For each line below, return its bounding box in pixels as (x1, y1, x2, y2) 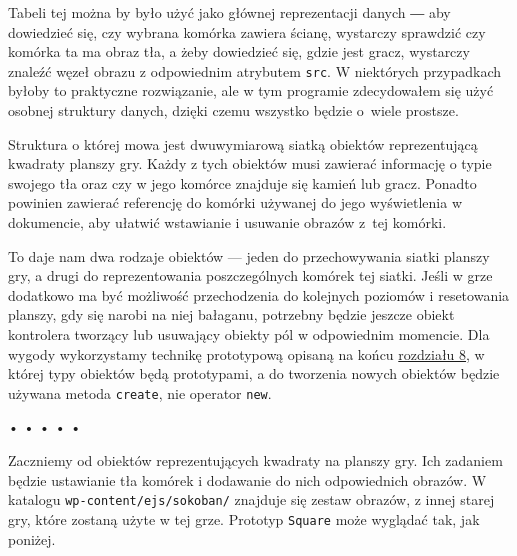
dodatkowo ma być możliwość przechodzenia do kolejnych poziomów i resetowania (8, 284, 510, 305)
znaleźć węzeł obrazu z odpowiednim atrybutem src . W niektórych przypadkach (8, 60, 502, 81)
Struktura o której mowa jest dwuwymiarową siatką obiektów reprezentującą (8, 133, 478, 154)
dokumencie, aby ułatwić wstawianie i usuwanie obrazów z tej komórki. (8, 212, 447, 232)
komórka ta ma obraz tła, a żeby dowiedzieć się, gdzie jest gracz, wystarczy (8, 41, 470, 62)
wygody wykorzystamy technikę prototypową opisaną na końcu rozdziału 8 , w (8, 343, 485, 364)
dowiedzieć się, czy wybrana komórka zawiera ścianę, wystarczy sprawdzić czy (8, 21, 486, 42)
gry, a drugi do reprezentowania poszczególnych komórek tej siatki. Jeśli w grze (8, 265, 493, 286)
